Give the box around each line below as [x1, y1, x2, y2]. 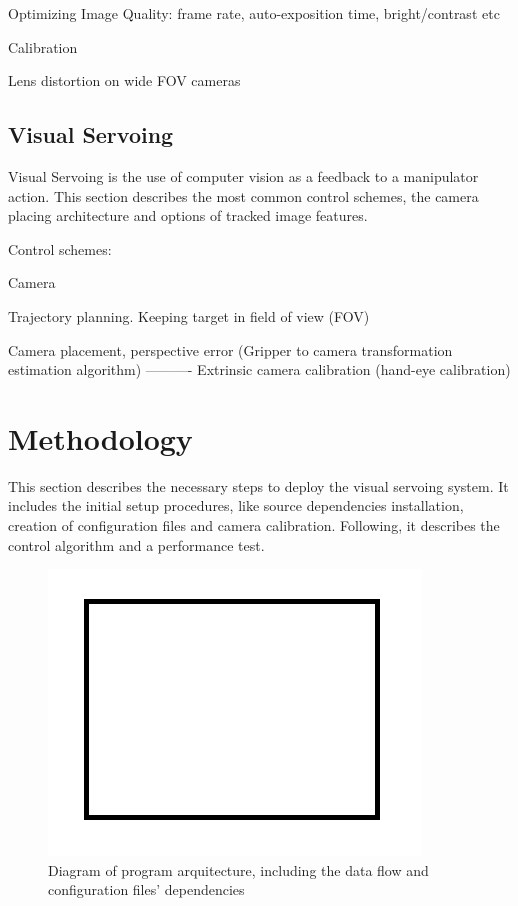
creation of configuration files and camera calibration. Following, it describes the [8, 515, 500, 536]
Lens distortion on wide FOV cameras [8, 70, 241, 91]
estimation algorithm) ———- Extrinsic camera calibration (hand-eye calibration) [8, 359, 511, 380]
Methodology [8, 417, 193, 458]
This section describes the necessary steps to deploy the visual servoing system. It [8, 475, 509, 496]
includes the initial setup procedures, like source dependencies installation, [8, 495, 464, 516]
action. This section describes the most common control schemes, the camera [8, 185, 479, 206]
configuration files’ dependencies [48, 879, 245, 900]
